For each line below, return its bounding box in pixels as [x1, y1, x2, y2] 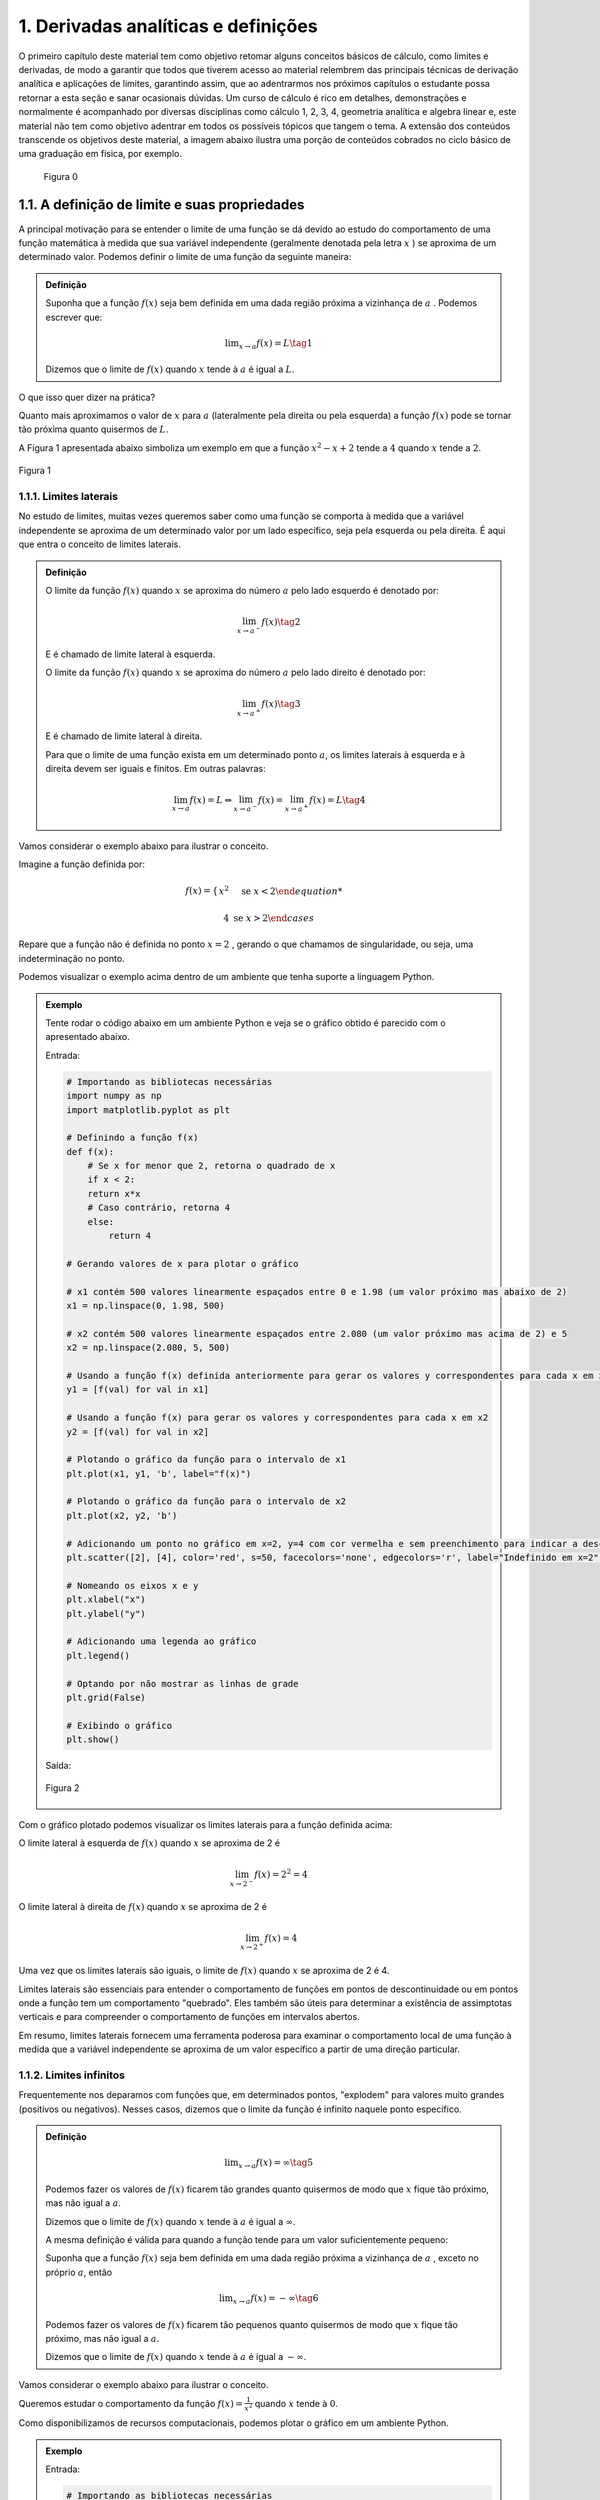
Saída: [45, 1760, 72, 1772]
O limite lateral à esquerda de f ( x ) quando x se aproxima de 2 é [18, 1837, 280, 1849]
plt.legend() [66, 1650, 130, 1661]
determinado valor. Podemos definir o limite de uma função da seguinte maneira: [18, 251, 352, 263]
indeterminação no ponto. [18, 952, 125, 964]
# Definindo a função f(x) [66, 1132, 199, 1144]
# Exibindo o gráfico [66, 1720, 173, 1731]
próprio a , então [45, 2266, 113, 2278]
